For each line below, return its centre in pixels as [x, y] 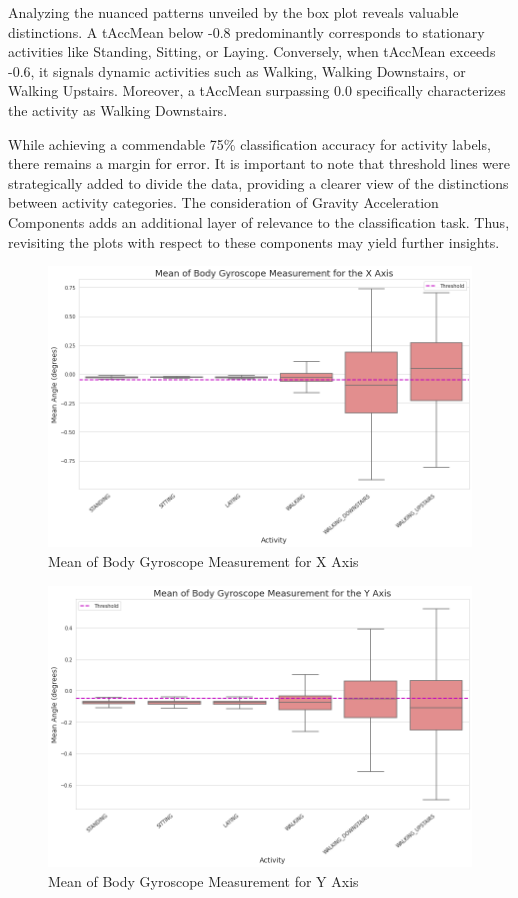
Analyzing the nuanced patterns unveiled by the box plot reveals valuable [233, 12]
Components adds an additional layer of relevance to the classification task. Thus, [259, 221]
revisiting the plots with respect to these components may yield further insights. [254, 241]
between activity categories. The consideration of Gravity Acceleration [223, 202]
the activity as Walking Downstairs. [118, 109]
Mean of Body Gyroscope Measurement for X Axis [203, 561]
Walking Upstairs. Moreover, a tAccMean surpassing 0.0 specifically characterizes [257, 90]
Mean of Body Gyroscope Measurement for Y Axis [203, 880]
